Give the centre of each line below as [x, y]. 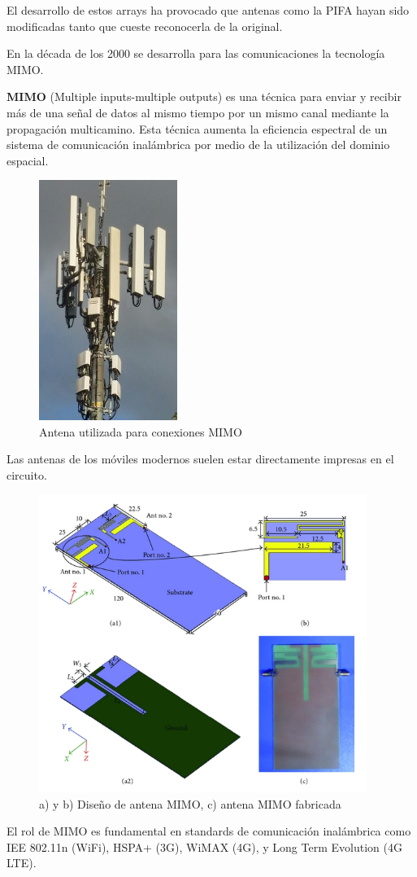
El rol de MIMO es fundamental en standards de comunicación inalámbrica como [209, 831]
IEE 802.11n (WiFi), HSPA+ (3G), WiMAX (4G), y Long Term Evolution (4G [204, 846]
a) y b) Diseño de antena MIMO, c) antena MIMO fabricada [190, 803]
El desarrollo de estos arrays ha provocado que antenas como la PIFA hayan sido [208, 10]
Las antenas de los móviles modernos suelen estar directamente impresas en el [200, 459]
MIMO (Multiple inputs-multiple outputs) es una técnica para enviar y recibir [204, 96]
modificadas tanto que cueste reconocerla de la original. [145, 26]
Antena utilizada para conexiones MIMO [141, 431]
